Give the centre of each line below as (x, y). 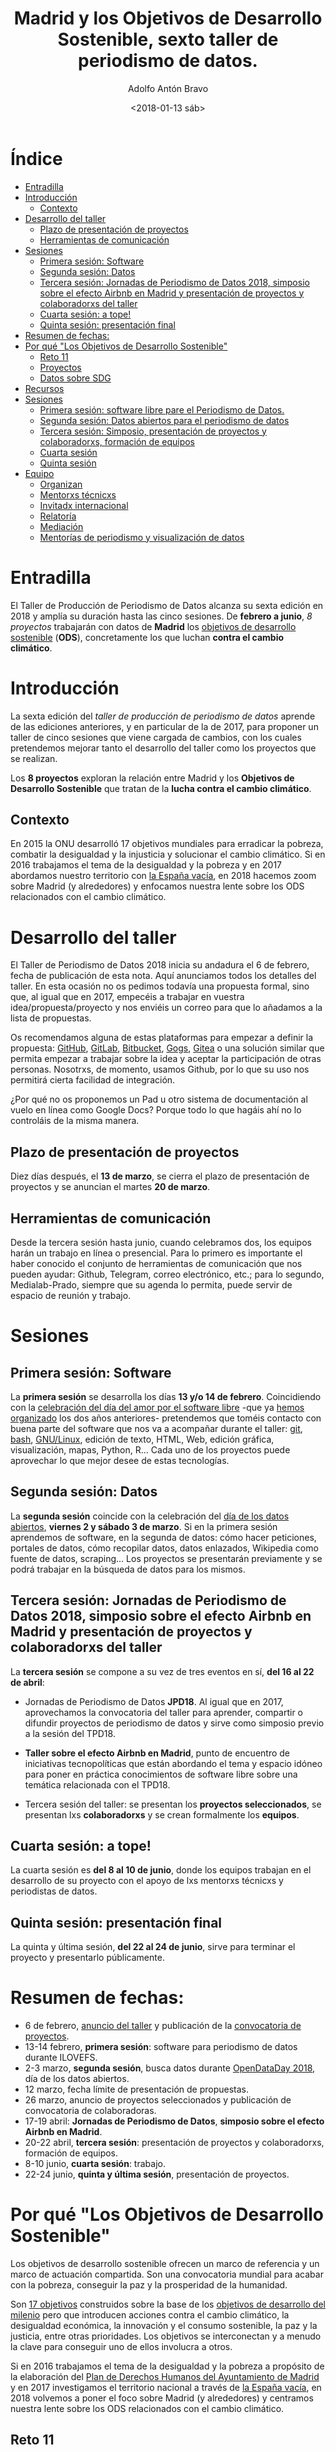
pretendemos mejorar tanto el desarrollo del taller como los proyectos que (163, 748)
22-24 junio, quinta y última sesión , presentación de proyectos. (157, 2174)
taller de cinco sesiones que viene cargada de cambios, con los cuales (156, 737)
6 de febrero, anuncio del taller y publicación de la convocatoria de (163, 2026)
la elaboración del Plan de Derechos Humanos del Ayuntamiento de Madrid (165, 2377)
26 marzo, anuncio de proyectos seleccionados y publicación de (158, 2100)
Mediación (61, 526)
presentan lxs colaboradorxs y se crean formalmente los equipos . (162, 1814)
